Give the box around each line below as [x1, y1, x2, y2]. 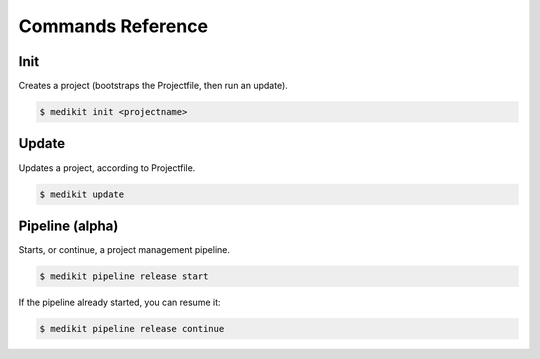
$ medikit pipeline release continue [39, 323, 225, 334]
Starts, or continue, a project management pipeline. [18, 244, 230, 256]
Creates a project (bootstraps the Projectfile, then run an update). [18, 80, 289, 92]
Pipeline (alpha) [18, 217, 119, 234]
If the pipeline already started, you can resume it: [18, 296, 221, 308]
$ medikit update [39, 188, 125, 200]
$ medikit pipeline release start [39, 271, 209, 282]
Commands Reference [18, 15, 209, 37]
